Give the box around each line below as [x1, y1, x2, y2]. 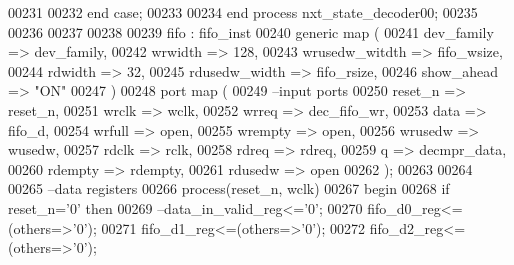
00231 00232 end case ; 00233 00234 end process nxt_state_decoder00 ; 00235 [8, 2, 478, 22]
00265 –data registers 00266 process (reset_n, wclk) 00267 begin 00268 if [8, 178, 450, 199]
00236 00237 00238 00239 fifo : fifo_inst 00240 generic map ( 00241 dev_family [8, 21, 494, 42]
